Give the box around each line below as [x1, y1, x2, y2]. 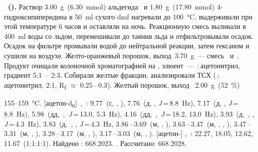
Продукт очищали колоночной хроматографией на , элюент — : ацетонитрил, [4, 60, 241, 70]
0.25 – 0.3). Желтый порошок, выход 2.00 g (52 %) [80, 79, 240, 90]
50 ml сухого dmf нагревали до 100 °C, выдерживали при [74, 11, 253, 21]
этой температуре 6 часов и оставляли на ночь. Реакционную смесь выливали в [4, 21, 246, 31]
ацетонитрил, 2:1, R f [4, 79, 66, 91]
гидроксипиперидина [4, 11, 67, 21]
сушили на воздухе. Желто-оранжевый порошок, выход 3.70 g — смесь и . [4, 50, 240, 60]
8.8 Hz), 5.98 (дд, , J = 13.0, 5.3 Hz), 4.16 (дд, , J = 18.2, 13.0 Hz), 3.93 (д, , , [4, 109, 255, 119]
